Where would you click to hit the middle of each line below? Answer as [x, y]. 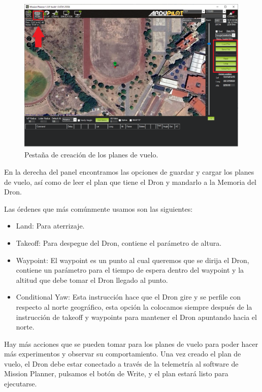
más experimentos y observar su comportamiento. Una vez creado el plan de [123, 354]
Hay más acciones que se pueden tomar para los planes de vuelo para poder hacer [131, 344]
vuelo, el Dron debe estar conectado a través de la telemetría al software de [121, 363]
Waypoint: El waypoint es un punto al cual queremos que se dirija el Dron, [133, 260]
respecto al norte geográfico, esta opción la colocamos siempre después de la [134, 306]
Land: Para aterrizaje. [50, 226]
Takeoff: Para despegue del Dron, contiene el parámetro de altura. [119, 242]
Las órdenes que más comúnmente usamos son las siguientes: [99, 208]
